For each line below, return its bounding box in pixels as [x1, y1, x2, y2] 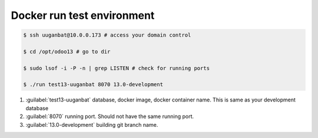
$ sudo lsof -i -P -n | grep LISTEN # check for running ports [23, 65, 210, 71]
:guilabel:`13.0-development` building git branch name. [25, 121, 158, 128]
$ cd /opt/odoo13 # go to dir [23, 48, 111, 55]
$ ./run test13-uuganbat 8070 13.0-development [23, 81, 163, 88]
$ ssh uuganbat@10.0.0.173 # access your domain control [23, 32, 191, 38]
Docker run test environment [11, 9, 155, 22]
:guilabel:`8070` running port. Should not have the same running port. [25, 113, 194, 120]
